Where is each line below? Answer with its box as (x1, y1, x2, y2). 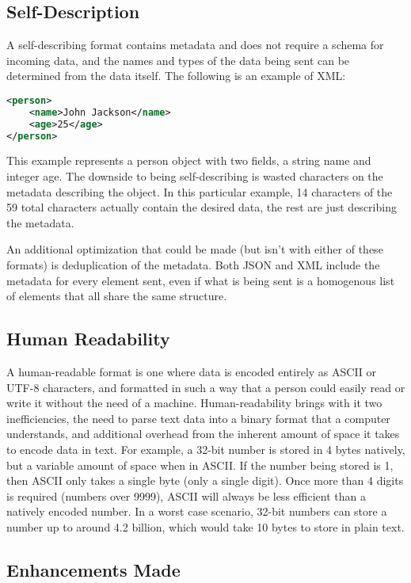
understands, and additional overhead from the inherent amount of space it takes (6, 425, 400, 442)
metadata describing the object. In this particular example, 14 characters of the (6, 183, 393, 200)
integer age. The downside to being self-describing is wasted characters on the (6, 168, 383, 185)
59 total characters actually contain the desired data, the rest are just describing (6, 199, 397, 215)
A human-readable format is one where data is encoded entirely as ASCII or (6, 364, 377, 380)
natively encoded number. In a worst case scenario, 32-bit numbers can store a (6, 503, 387, 520)
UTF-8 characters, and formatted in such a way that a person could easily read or (6, 379, 405, 395)
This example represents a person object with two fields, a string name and (6, 152, 371, 169)
